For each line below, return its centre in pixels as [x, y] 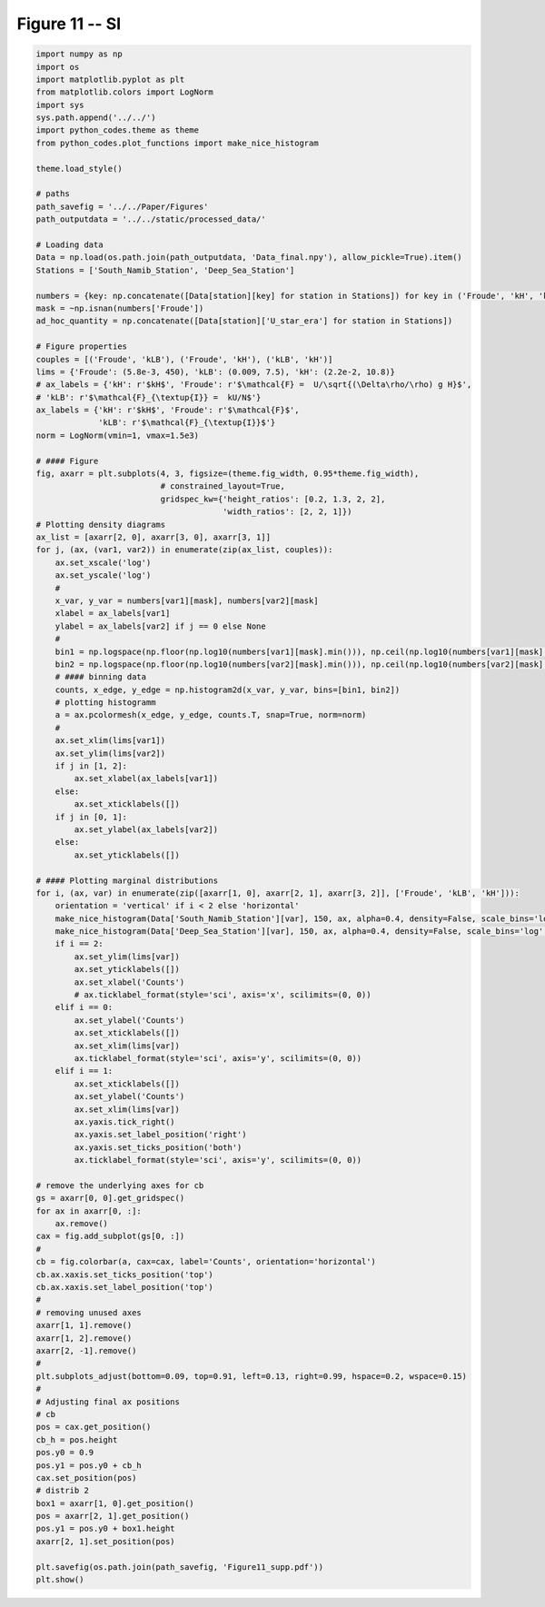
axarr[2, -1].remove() [86, 1350]
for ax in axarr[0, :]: [89, 1211]
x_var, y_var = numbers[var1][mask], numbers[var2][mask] [187, 600]
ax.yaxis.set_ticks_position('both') [158, 1147]
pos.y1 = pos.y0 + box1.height [106, 1529]
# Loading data [69, 245]
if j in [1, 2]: [91, 766]
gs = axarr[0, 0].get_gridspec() [110, 1198]
